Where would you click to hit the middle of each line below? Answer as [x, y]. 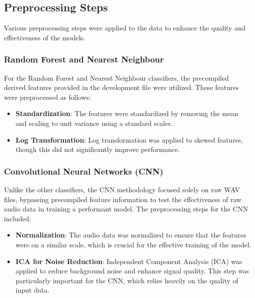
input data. [32, 290]
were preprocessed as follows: [47, 97]
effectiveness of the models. [45, 37]
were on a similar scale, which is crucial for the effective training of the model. [133, 244]
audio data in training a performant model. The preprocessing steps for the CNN [126, 209]
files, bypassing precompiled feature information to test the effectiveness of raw [123, 199]
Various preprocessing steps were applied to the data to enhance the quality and [125, 28]
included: [18, 218]
